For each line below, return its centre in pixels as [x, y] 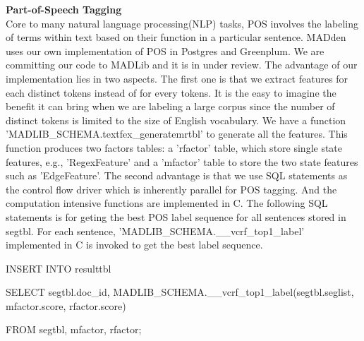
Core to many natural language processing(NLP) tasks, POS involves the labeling [182, 23]
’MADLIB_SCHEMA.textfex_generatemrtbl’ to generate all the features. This [177, 134]
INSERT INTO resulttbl [59, 268]
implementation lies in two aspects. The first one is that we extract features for [177, 78]
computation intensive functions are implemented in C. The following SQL [167, 203]
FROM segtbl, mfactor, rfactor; [74, 329]
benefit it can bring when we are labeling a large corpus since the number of [170, 106]
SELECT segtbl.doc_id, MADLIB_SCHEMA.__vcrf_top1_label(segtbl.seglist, [180, 292]
